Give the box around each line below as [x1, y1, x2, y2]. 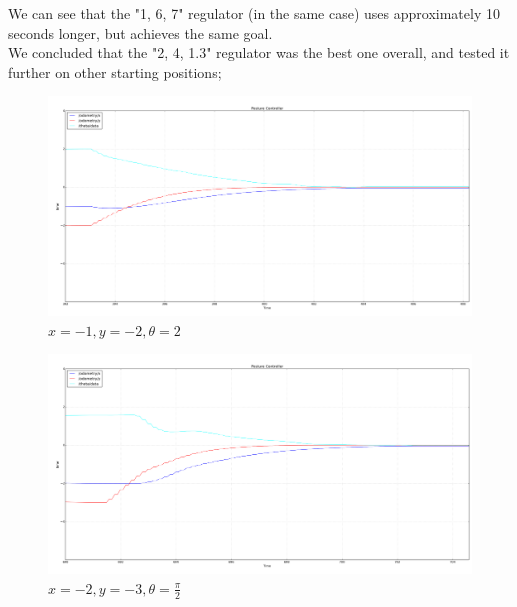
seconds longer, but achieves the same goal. [8, 22, 273, 43]
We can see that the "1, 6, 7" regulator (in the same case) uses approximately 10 [8, 3, 500, 23]
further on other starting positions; [8, 61, 222, 82]
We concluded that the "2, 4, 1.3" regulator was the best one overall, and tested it [8, 42, 510, 63]
